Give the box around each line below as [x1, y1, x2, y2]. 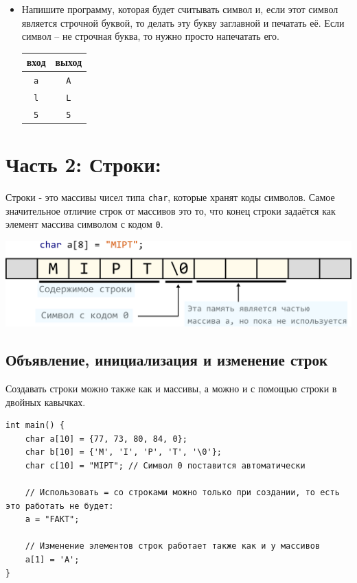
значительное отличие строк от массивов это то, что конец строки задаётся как [5, 203, 336, 217]
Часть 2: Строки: [5, 150, 161, 178]
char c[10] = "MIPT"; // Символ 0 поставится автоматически [25, 460, 306, 471]
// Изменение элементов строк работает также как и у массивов [25, 541, 321, 551]
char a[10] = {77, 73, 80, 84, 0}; [25, 433, 187, 444]
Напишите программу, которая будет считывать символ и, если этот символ [21, 2, 338, 16]
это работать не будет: [5, 501, 114, 511]
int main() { [5, 420, 65, 431]
